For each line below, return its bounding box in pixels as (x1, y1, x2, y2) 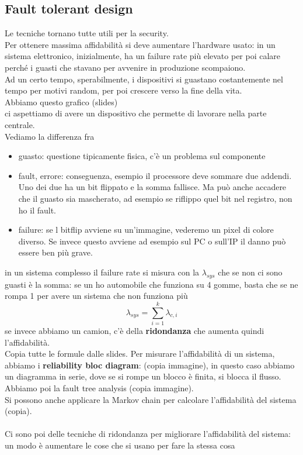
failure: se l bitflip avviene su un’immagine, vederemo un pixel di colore (18, 223, 274, 236)
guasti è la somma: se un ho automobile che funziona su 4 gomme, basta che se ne (5, 278, 298, 290)
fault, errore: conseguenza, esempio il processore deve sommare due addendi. (18, 169, 292, 181)
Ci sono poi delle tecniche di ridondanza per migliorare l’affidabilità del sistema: (5, 428, 291, 440)
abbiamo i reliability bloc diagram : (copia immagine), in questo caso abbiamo (5, 359, 295, 371)
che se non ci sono (218, 266, 283, 278)
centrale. (5, 118, 35, 130)
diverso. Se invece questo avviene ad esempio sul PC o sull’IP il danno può (18, 235, 286, 247)
